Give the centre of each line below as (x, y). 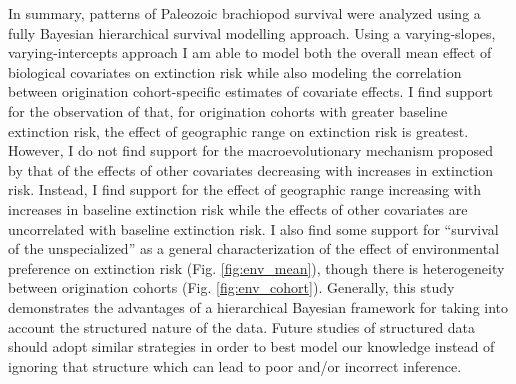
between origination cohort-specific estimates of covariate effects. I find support (251, 91)
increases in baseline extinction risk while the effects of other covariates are (238, 208)
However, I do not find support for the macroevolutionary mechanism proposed (251, 150)
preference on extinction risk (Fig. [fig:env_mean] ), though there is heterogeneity (256, 267)
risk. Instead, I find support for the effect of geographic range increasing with (245, 189)
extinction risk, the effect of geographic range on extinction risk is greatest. (238, 130)
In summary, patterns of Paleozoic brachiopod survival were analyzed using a (244, 13)
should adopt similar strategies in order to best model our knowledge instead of (251, 346)
